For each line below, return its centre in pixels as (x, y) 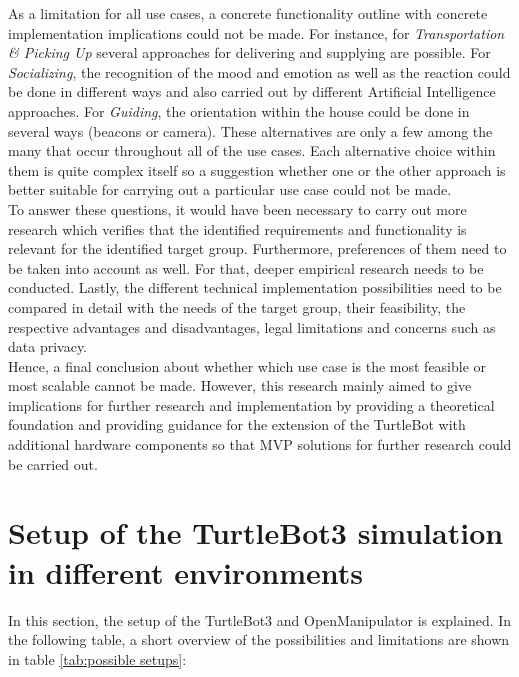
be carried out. (53, 463)
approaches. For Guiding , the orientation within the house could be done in (239, 110)
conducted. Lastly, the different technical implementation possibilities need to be (255, 287)
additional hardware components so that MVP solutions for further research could (260, 444)
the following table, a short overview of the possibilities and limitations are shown (259, 639)
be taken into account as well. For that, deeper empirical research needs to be (246, 267)
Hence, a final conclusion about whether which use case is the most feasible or (247, 365)
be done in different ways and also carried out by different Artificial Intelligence (252, 91)
